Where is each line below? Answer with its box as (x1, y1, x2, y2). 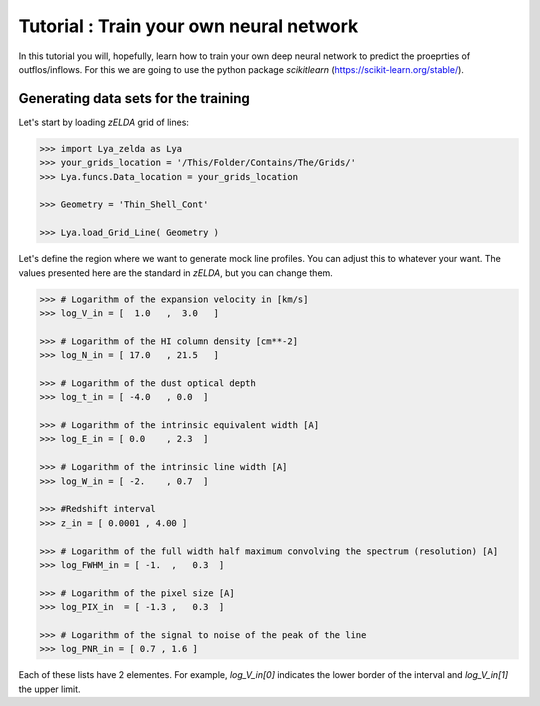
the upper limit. (18, 683, 81, 695)
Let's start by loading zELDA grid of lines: (18, 116, 190, 128)
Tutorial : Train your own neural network (18, 15, 359, 37)
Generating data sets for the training (18, 90, 250, 107)
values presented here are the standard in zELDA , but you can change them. (18, 266, 334, 279)
